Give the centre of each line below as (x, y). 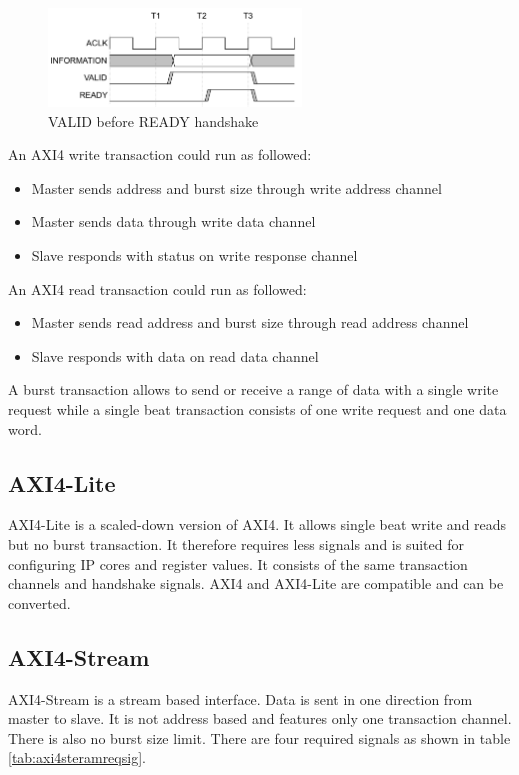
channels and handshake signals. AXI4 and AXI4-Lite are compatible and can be (256, 583)
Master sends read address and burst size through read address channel (250, 322)
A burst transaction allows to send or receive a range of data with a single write (253, 389)
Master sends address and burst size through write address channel (236, 187)
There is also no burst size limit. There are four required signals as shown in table (259, 737)
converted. (39, 602)
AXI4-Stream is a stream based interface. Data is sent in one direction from (240, 698)
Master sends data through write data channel (173, 221)
